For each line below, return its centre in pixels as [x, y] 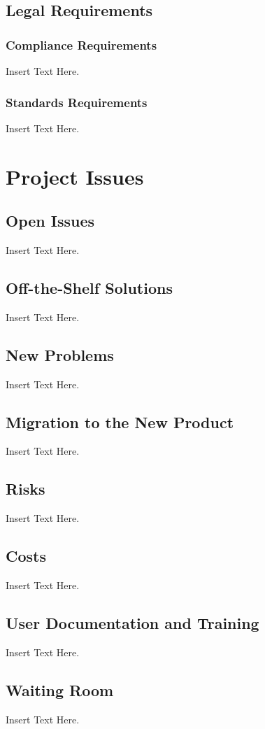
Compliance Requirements [81, 44]
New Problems [60, 354]
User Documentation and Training [132, 622]
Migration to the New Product [120, 422]
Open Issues [50, 221]
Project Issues [75, 176]
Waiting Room [60, 689]
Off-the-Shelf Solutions [89, 287]
